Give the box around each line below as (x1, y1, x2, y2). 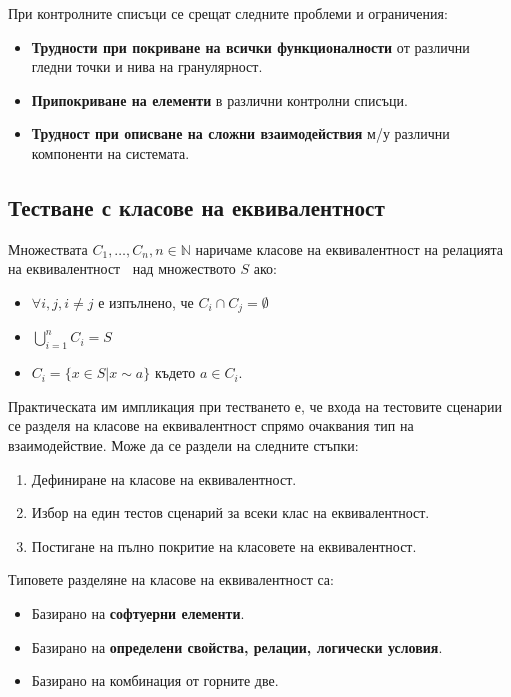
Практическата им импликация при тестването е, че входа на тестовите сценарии (8, 395, 503, 416)
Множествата (8, 238, 88, 259)
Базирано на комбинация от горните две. (31, 670, 279, 691)
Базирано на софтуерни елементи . (31, 602, 245, 623)
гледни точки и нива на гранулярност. (31, 56, 263, 77)
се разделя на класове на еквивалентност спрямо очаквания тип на (8, 415, 414, 436)
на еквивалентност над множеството (8, 258, 236, 279)
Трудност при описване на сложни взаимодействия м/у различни (31, 123, 450, 144)
